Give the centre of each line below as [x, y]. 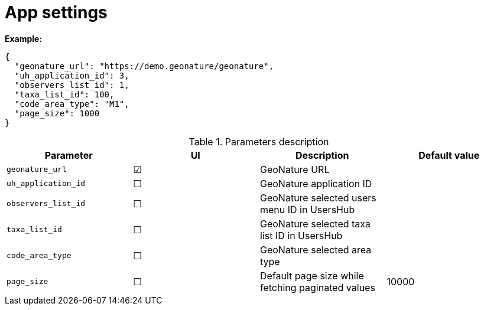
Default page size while [312, 275]
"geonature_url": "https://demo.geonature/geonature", [144, 66]
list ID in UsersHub [301, 235]
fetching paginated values [318, 287]
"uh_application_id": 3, [72, 75]
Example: [24, 38]
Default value [449, 155]
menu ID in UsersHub [308, 209]
